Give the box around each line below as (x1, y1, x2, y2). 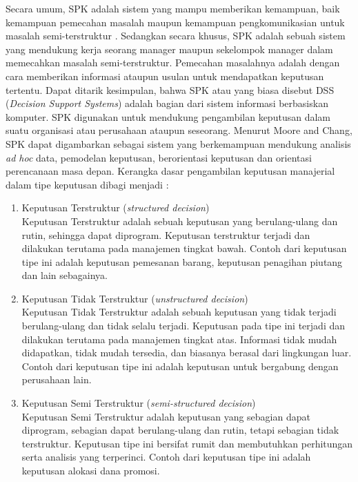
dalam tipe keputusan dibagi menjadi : (6, 177, 169, 191)
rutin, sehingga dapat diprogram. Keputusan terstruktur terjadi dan (21, 227, 310, 242)
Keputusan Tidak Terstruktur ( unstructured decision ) (21, 291, 248, 305)
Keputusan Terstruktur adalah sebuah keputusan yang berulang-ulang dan (21, 213, 338, 228)
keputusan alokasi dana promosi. (21, 463, 160, 477)
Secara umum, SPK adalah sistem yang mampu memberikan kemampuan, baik (6, 1, 340, 15)
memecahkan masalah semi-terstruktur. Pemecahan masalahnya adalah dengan (6, 55, 340, 70)
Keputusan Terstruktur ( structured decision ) (21, 200, 210, 215)
